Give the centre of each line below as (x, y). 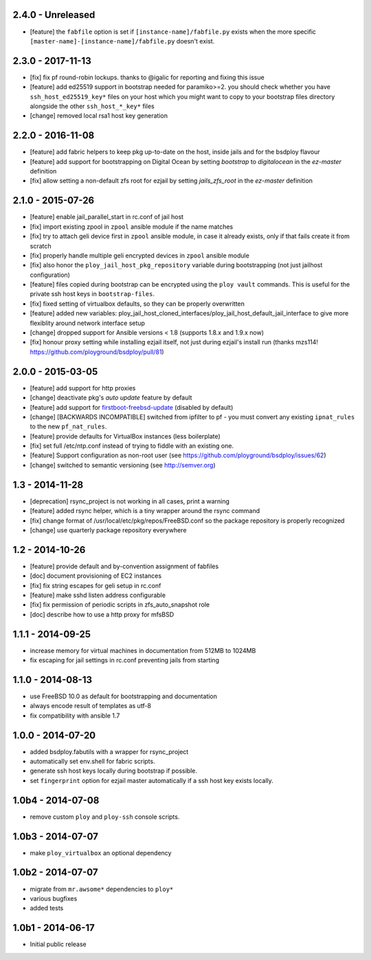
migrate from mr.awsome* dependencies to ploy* (102, 889)
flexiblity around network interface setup (88, 323)
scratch (41, 246)
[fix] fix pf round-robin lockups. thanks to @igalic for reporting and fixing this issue (147, 77)
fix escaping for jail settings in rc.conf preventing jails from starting (125, 660)
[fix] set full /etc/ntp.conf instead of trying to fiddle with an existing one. (132, 446)
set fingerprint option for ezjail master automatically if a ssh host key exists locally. (152, 780)
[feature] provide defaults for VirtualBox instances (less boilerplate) (125, 436)
